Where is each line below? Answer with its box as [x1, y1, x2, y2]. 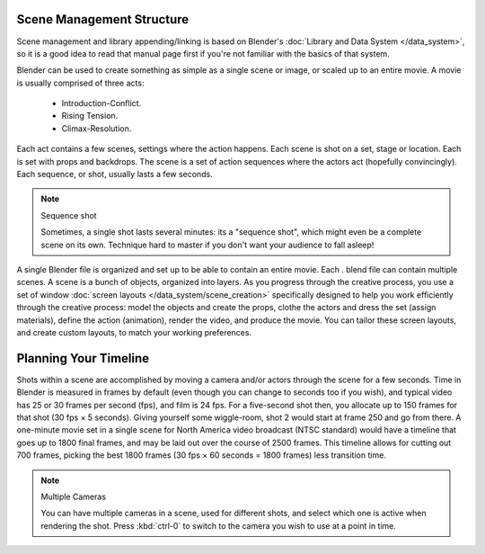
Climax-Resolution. [61, 122, 132, 134]
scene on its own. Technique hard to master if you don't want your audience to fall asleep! [40, 239, 375, 250]
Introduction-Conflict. [61, 98, 142, 109]
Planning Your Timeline [16, 351, 150, 366]
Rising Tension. [61, 111, 119, 121]
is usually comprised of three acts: [16, 77, 145, 88]
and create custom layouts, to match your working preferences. [16, 326, 251, 337]
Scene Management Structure [16, 12, 190, 27]
